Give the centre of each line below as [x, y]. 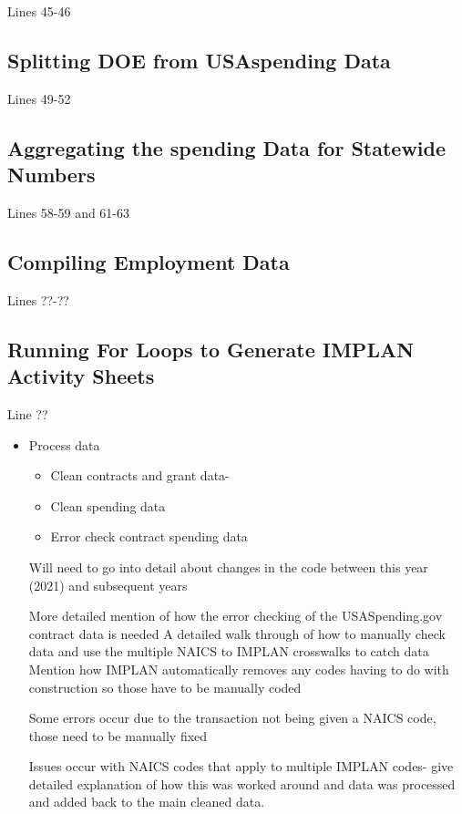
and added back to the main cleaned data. [147, 802]
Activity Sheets [81, 376]
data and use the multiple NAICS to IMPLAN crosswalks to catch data [229, 651]
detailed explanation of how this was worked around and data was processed [242, 783]
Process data [64, 444]
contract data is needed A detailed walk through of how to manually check [237, 633]
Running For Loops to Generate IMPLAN [211, 349]
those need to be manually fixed [118, 735]
